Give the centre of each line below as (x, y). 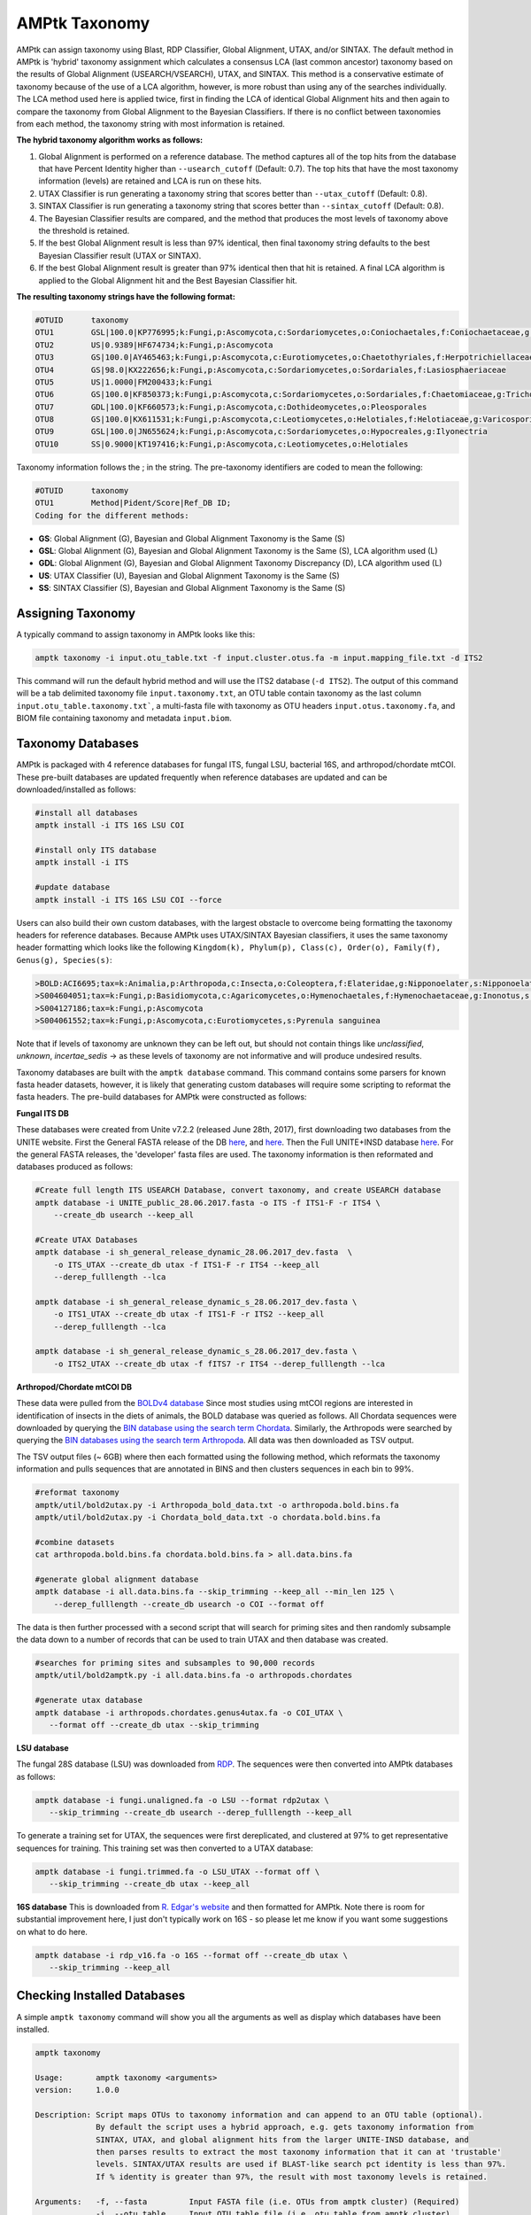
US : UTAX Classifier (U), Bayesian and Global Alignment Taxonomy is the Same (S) (189, 575)
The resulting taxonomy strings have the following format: (126, 296)
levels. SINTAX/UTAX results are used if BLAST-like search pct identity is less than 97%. (301, 2164)
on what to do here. (52, 1931)
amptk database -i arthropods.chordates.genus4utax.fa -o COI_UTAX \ (189, 1713)
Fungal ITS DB (43, 1113)
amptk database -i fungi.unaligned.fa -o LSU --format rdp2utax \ (182, 1800)
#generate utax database (89, 1700)
